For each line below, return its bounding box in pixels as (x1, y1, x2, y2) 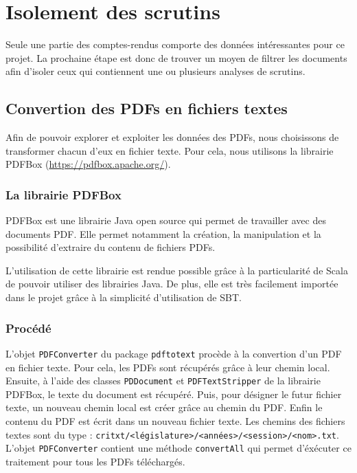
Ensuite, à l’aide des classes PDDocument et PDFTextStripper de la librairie (5, 373, 321, 388)
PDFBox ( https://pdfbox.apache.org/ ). (5, 157, 171, 171)
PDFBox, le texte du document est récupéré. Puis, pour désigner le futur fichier (5, 386, 342, 401)
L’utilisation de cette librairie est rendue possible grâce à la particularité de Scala (5, 263, 348, 277)
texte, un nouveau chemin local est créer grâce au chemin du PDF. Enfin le (5, 400, 323, 415)
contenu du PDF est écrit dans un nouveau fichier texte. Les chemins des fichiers (5, 413, 345, 428)
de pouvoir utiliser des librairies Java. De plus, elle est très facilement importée (5, 276, 338, 291)
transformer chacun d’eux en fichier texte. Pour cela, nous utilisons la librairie (5, 143, 334, 157)
